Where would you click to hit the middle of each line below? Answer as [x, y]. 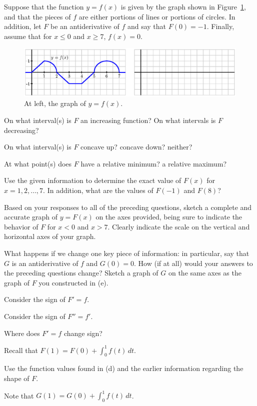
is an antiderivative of [45, 263]
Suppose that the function [44, 6]
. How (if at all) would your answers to [193, 263]
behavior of [21, 226]
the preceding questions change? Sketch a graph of [81, 273]
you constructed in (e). [73, 282]
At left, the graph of [55, 103]
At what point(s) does [38, 163]
